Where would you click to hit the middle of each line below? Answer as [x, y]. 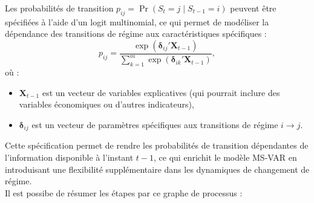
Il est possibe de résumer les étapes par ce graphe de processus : [124, 192]
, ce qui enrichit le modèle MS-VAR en [225, 157]
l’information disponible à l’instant [69, 157]
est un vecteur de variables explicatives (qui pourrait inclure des [161, 92]
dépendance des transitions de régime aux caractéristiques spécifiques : [136, 34]
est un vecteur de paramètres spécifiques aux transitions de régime [155, 124]
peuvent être [253, 8]
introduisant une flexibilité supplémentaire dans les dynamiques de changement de [157, 169]
